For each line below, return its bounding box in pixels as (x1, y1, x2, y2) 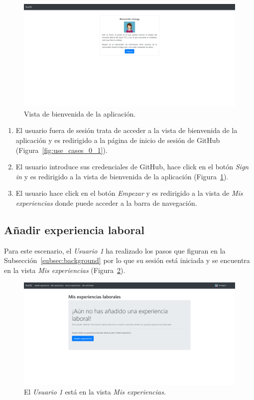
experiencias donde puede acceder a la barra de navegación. (15, 197, 197, 208)
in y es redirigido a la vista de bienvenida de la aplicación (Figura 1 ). (15, 171, 229, 181)
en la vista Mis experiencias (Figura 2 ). (4, 265, 126, 275)
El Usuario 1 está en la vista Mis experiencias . (24, 387, 166, 397)
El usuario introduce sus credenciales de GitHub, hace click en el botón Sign (15, 161, 249, 172)
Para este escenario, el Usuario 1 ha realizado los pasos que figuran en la (4, 245, 226, 256)
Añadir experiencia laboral (4, 222, 144, 237)
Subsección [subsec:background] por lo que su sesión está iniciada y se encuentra (4, 255, 250, 266)
